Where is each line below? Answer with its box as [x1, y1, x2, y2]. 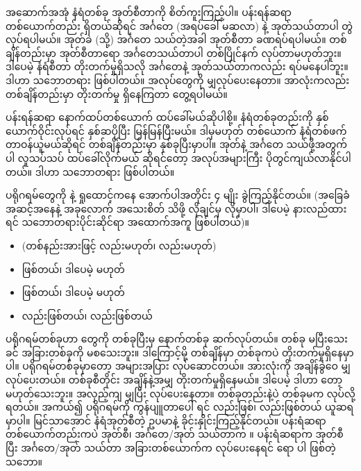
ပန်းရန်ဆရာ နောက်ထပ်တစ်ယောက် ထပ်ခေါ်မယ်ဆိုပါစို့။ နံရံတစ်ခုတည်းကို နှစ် [6, 110, 329, 124]
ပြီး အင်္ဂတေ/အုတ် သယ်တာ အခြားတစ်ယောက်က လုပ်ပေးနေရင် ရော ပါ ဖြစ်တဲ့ [6, 440, 336, 455]
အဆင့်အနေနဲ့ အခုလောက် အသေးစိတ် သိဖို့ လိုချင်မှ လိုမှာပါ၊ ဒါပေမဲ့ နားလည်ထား [6, 201, 347, 215]
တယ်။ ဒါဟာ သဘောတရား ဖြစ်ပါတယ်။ [6, 164, 175, 179]
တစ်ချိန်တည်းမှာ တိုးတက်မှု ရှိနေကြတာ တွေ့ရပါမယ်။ [6, 86, 228, 101]
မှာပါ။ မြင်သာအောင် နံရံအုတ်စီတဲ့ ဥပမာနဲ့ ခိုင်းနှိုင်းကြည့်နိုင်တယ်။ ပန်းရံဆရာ [6, 413, 326, 427]
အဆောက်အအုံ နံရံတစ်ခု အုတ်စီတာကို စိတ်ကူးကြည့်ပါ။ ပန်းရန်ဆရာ [6, 5, 292, 19]
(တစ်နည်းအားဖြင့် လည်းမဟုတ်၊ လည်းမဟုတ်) [22, 238, 217, 252]
